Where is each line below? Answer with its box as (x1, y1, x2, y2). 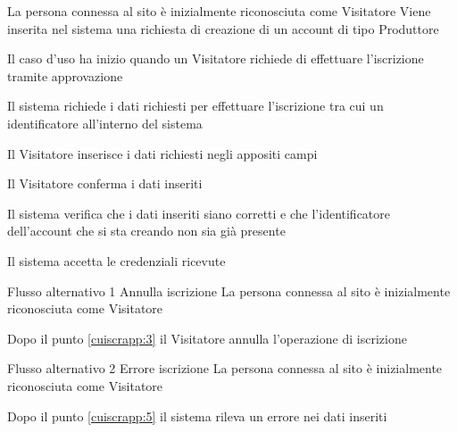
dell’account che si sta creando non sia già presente (7, 221, 286, 240)
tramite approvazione (7, 66, 123, 85)
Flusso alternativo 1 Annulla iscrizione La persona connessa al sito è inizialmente (7, 281, 451, 300)
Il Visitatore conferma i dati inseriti (7, 174, 203, 193)
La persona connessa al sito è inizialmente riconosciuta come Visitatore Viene (7, 2, 431, 20)
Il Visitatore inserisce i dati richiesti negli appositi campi (7, 144, 318, 162)
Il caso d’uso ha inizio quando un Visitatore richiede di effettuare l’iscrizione (7, 49, 424, 68)
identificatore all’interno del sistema (7, 113, 203, 132)
